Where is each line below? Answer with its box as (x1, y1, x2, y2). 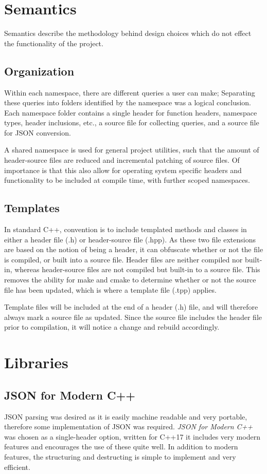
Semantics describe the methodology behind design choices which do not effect (4, 28, 252, 39)
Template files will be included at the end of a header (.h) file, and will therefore (4, 301, 258, 312)
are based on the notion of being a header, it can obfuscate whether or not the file (4, 244, 263, 255)
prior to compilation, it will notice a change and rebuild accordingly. (4, 321, 220, 332)
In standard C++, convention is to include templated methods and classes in (4, 224, 247, 235)
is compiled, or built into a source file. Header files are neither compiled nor (4, 254, 243, 264)
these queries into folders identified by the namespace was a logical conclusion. (4, 97, 252, 108)
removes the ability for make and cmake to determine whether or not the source (4, 274, 256, 285)
